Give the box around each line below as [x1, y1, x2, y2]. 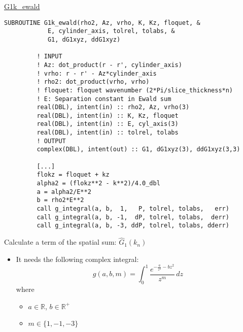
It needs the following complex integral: [16, 253, 139, 264]
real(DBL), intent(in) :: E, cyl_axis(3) [37, 120, 179, 128]
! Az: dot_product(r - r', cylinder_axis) [37, 61, 182, 69]
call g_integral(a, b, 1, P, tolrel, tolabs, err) [37, 205, 229, 213]
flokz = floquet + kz [37, 171, 110, 179]
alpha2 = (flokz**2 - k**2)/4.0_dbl [37, 180, 160, 187]
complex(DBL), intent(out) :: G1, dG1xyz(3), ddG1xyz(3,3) [37, 146, 240, 153]
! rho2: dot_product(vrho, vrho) [37, 78, 150, 86]
